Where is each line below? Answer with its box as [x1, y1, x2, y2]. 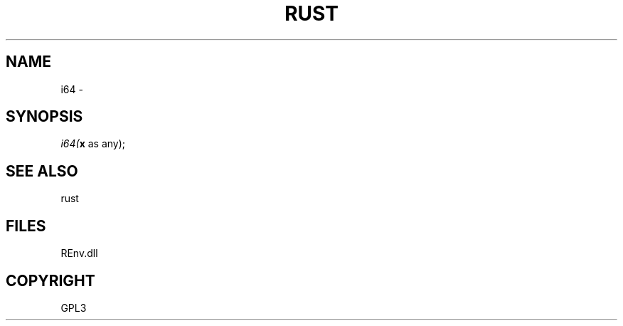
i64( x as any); [60, 137, 126, 150]
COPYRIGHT [6, 271, 95, 290]
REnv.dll [60, 247, 98, 260]
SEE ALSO [6, 162, 78, 180]
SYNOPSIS [6, 107, 83, 126]
